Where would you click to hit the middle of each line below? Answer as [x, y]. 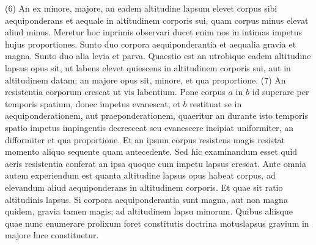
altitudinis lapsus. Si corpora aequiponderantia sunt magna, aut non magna [146, 199]
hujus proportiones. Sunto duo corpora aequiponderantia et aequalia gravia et [151, 44]
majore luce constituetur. [52, 235]
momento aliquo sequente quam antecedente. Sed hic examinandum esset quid [151, 151]
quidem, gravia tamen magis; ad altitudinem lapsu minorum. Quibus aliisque [149, 211]
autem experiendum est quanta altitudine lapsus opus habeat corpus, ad [140, 175]
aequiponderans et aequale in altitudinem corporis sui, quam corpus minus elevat [157, 20]
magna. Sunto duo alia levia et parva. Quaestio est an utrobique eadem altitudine [158, 56]
